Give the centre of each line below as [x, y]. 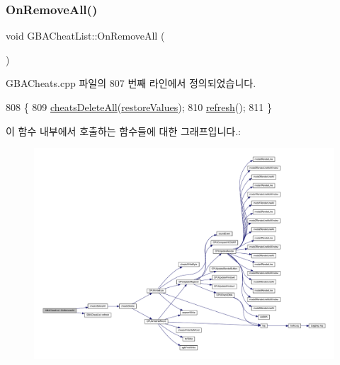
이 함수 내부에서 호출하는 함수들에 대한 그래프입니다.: [123, 131]
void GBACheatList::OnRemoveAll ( [85, 36]
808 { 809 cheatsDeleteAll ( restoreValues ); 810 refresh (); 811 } [139, 107]
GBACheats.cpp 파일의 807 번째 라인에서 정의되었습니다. [131, 83]
